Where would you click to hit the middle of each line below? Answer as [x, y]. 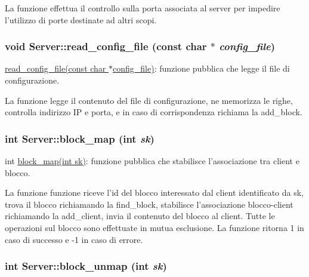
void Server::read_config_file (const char [106, 46]
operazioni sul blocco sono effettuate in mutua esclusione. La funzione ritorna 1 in [154, 227]
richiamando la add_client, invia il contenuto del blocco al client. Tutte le [140, 216]
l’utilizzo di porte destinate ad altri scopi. [81, 19]
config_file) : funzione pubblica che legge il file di [201, 68]
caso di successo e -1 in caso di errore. [74, 239]
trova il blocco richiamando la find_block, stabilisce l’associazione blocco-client [149, 204]
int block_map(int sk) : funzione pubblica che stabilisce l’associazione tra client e [152, 161]
